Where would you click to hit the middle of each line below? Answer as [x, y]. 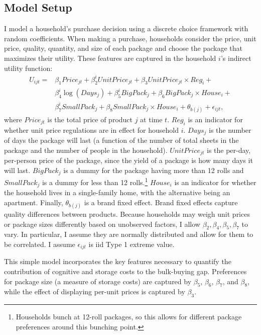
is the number [230, 130]
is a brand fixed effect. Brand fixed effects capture [161, 202]
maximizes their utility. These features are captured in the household [110, 58]
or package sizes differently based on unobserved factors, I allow [102, 224]
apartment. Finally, [34, 202]
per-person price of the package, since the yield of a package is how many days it [128, 160]
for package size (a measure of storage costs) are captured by [98, 281]
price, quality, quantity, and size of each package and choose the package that [123, 48]
